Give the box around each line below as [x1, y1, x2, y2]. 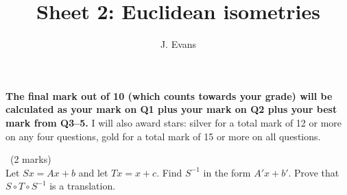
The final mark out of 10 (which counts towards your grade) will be [5, 88, 333, 103]
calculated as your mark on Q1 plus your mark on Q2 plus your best [5, 102, 337, 116]
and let [78, 165, 108, 179]
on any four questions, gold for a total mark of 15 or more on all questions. [5, 129, 321, 143]
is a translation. [49, 179, 116, 193]
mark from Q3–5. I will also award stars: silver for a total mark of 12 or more [5, 115, 342, 129]
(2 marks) [10, 152, 51, 166]
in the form [203, 165, 251, 179]
